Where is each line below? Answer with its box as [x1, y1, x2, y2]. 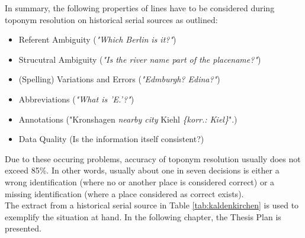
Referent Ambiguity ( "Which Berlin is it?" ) [18, 33, 176, 46]
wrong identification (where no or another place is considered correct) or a [5, 175, 275, 188]
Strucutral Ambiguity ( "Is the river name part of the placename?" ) [18, 53, 261, 65]
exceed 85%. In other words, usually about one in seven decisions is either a [5, 164, 280, 176]
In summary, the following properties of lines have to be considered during [5, 2, 275, 14]
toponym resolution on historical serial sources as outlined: [5, 13, 218, 25]
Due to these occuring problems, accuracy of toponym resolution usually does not [5, 152, 301, 165]
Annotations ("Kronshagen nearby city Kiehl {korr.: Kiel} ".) [18, 112, 237, 125]
